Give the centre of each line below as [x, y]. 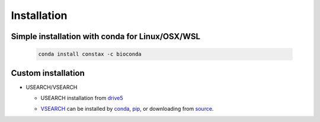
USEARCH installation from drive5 [82, 98]
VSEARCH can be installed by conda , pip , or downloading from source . [127, 109]
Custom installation [48, 73]
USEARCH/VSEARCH [52, 87]
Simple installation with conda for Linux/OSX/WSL [106, 36]
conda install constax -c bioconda [90, 54]
